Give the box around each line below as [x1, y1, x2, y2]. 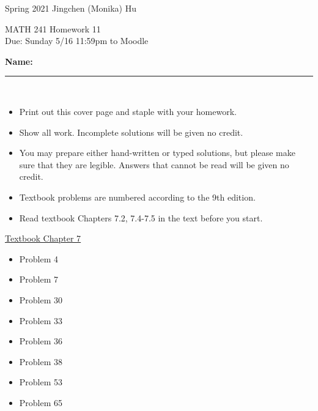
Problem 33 [19, 314, 63, 327]
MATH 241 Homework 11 [5, 22, 101, 35]
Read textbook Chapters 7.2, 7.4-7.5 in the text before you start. [19, 211, 263, 224]
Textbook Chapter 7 [5, 232, 81, 245]
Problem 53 [19, 376, 63, 388]
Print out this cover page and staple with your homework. [19, 105, 237, 117]
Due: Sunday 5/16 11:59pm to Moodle [5, 34, 149, 47]
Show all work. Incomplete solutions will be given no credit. [19, 125, 243, 138]
